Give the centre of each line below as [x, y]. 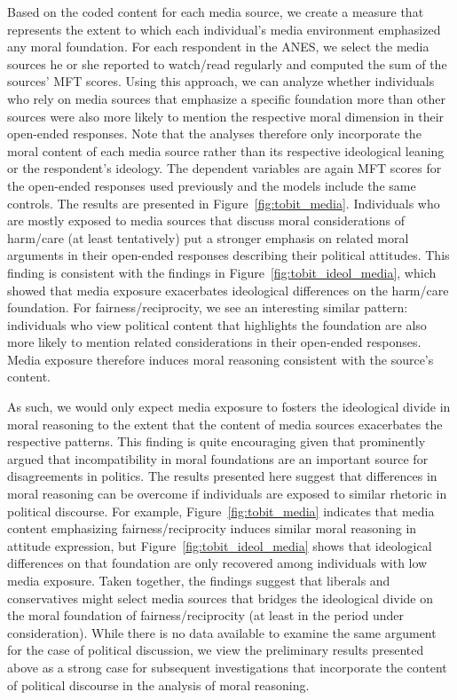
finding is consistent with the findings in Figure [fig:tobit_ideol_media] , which [222, 272]
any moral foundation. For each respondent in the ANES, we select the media [218, 47]
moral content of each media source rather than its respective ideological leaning [226, 150]
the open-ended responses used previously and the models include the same [212, 185]
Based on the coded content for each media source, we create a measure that [216, 12]
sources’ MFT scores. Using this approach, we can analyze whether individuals [221, 81]
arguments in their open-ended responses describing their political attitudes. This [228, 255]
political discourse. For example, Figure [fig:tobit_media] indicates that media [221, 511]
